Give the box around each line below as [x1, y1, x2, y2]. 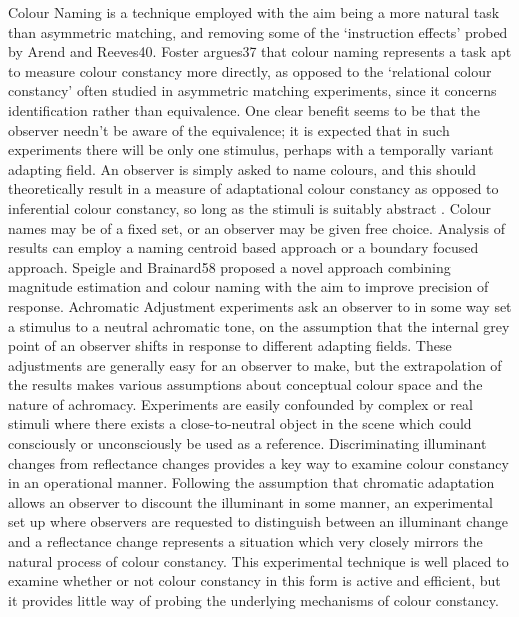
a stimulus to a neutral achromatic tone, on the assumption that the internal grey [8, 315, 510, 336]
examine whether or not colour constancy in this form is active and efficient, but [8, 570, 501, 591]
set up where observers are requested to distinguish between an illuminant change [8, 511, 508, 532]
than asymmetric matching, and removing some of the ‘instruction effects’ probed [8, 21, 508, 42]
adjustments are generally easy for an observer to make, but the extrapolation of [8, 354, 502, 375]
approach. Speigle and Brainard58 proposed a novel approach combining [8, 256, 451, 277]
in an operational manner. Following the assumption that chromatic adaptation [8, 472, 495, 493]
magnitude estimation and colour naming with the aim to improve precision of [8, 276, 489, 297]
